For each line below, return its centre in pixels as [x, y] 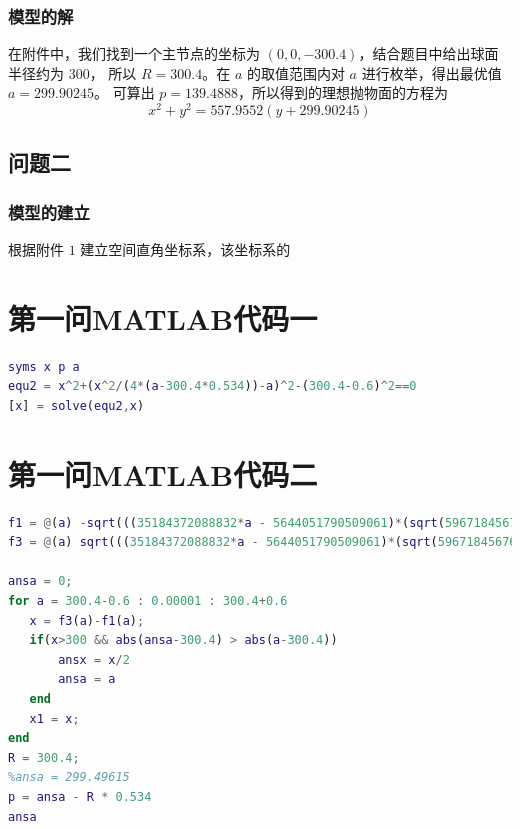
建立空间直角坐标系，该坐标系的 [185, 249]
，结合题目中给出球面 [428, 53]
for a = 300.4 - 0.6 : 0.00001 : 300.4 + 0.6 [148, 601]
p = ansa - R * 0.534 [80, 797]
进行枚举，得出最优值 [431, 72]
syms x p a [44, 366]
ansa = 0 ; [40, 581]
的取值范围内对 [295, 72]
